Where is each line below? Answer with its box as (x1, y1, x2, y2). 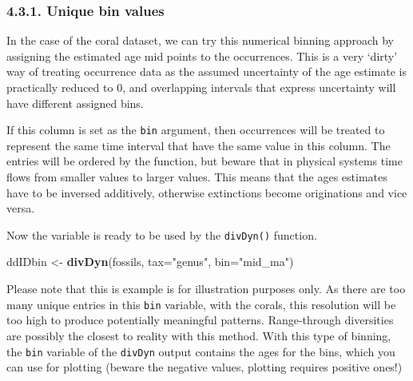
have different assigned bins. (6, 94, 144, 111)
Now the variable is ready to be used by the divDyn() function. (6, 226, 317, 243)
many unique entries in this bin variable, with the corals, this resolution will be (6, 296, 396, 312)
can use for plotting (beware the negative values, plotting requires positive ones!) (6, 359, 403, 375)
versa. (6, 200, 35, 216)
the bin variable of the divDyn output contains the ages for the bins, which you (6, 343, 395, 359)
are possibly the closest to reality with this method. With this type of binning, (6, 327, 391, 343)
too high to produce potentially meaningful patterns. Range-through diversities (6, 312, 394, 328)
